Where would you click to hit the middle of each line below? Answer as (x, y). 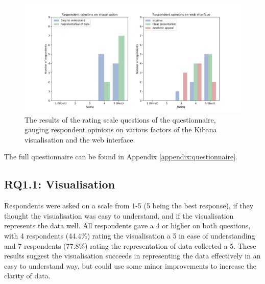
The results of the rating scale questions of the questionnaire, (120, 119)
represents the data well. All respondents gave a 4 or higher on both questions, (127, 226)
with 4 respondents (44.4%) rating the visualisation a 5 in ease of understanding (130, 235)
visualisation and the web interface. (80, 139)
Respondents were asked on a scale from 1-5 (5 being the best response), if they (129, 206)
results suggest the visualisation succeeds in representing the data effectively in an (132, 256)
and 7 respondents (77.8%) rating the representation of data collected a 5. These (130, 245)
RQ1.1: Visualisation (60, 184)
